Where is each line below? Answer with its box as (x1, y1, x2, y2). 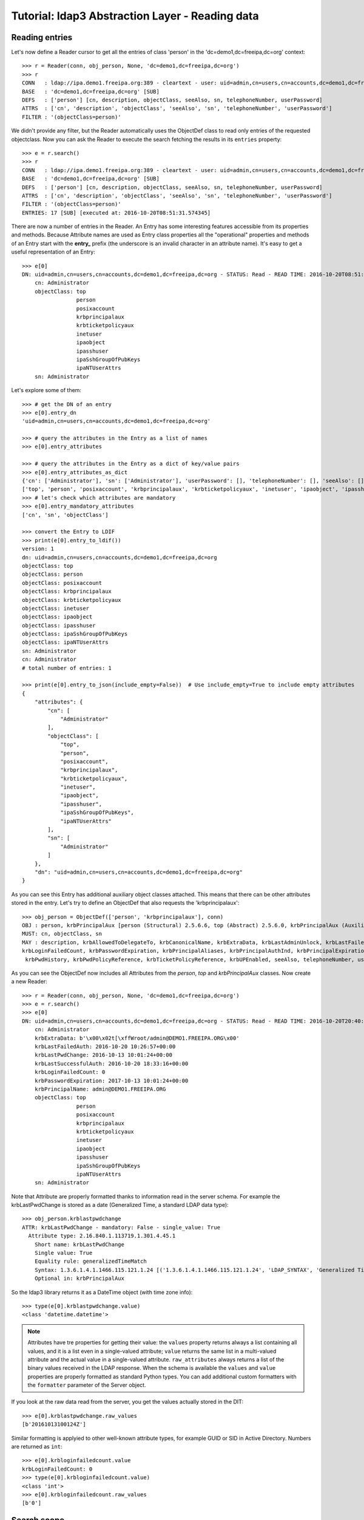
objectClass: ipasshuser (22, 622, 96, 629)
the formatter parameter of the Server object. (27, 1381, 146, 1389)
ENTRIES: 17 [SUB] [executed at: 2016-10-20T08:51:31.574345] (22, 209, 211, 216)
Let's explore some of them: (11, 387, 82, 394)
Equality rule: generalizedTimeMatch (34, 1258, 147, 1265)
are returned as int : (11, 1443, 63, 1450)
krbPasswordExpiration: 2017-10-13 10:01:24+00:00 (34, 1077, 189, 1084)
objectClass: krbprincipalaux (22, 588, 112, 595)
